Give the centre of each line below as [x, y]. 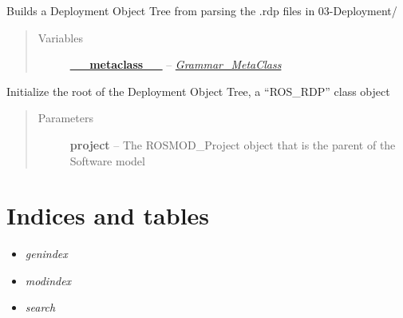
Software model [107, 160]
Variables [60, 37]
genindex [46, 254]
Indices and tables [108, 215]
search [40, 307]
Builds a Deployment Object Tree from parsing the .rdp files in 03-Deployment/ [202, 10]
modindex [48, 280]
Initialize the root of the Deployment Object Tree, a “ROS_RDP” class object [198, 91]
